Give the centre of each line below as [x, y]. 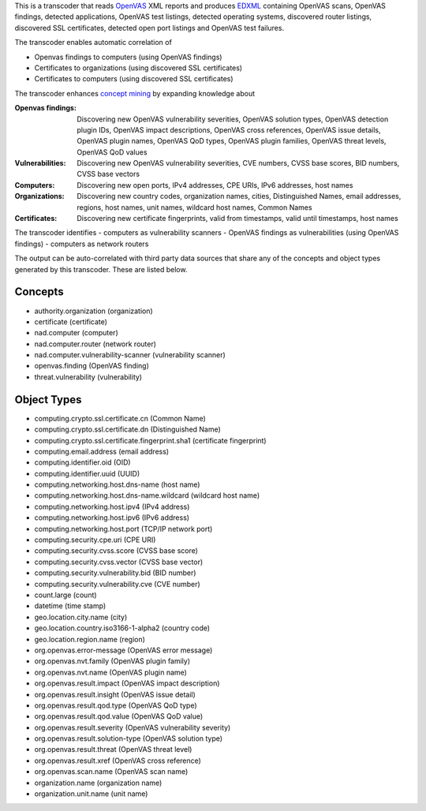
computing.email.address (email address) [102, 451]
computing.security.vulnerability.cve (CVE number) [117, 584]
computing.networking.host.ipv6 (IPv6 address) [112, 518]
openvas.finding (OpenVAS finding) [92, 366]
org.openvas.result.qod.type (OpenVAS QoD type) [116, 705]
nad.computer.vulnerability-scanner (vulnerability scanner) [130, 355]
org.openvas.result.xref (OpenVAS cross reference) [118, 761]
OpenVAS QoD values [112, 152]
